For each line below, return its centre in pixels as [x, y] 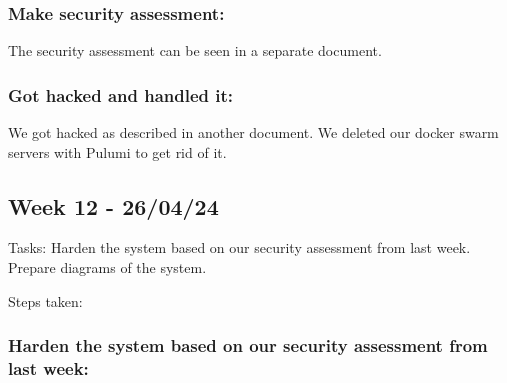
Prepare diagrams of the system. [107, 267]
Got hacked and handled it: [121, 94]
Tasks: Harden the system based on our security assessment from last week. [239, 247]
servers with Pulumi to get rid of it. [117, 151]
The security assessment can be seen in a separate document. [195, 50]
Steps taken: [45, 300]
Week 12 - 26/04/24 [113, 205]
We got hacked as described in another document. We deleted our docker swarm [253, 132]
